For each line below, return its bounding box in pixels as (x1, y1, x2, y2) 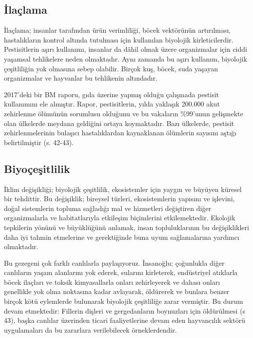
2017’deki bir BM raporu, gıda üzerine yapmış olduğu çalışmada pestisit (4, 89, 219, 99)
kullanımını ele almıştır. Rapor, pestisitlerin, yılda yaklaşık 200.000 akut (4, 99, 220, 109)
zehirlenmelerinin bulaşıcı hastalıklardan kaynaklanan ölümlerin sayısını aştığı (4, 127, 237, 138)
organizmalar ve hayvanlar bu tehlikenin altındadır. (4, 73, 157, 83)
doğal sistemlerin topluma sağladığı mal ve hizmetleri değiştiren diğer (4, 203, 212, 213)
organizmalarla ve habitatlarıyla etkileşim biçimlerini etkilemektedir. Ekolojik (4, 212, 235, 223)
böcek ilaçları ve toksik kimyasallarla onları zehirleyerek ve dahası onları (4, 276, 220, 287)
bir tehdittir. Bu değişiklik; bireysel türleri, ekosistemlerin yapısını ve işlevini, (4, 193, 235, 204)
